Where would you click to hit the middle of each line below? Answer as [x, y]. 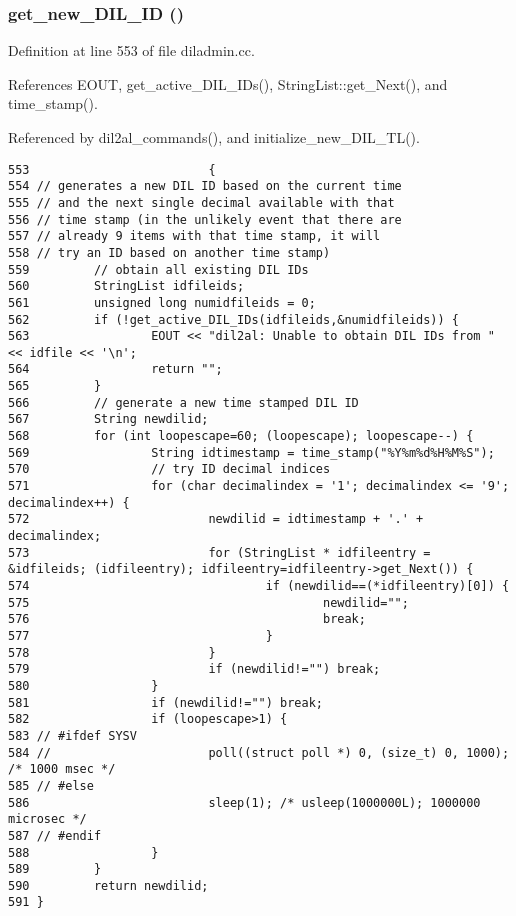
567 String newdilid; [108, 419]
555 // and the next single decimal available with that [201, 202]
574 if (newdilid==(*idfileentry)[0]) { [259, 586]
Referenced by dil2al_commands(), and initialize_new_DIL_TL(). [214, 137]
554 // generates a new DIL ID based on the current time [205, 186]
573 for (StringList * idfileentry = [219, 552]
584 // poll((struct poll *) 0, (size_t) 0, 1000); [259, 752]
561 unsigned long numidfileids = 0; [162, 302]
